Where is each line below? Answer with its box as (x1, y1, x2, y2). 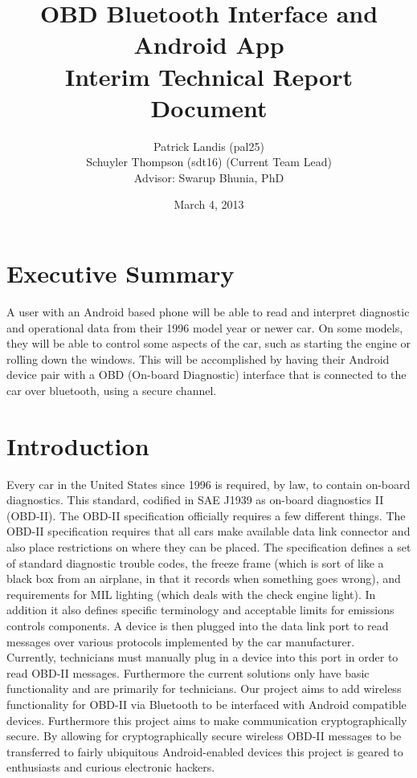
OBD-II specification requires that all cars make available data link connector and (6, 523, 411, 540)
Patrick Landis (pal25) (153, 137, 264, 154)
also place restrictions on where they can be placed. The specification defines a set (6, 539, 411, 556)
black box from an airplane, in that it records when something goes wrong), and (6, 570, 401, 587)
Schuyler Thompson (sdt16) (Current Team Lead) (86, 153, 332, 170)
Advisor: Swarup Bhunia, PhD (133, 169, 284, 185)
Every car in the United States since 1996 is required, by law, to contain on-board (6, 475, 411, 492)
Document (150, 91, 268, 124)
